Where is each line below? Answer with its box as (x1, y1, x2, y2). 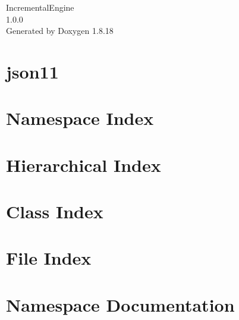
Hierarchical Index (6, 152, 161, 177)
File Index (6, 246, 92, 270)
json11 (6, 59, 59, 83)
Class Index (6, 199, 103, 224)
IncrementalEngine (6, 1, 74, 13)
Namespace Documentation (6, 292, 235, 316)
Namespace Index (6, 106, 154, 130)
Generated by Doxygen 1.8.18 (6, 24, 114, 37)
